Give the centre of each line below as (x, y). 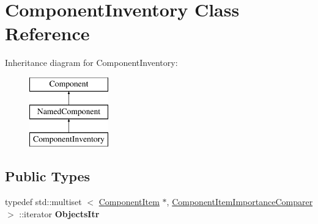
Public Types (48, 176)
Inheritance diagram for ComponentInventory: (91, 63)
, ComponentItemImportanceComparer (240, 202)
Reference (47, 33)
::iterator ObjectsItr (59, 213)
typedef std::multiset (43, 202)
